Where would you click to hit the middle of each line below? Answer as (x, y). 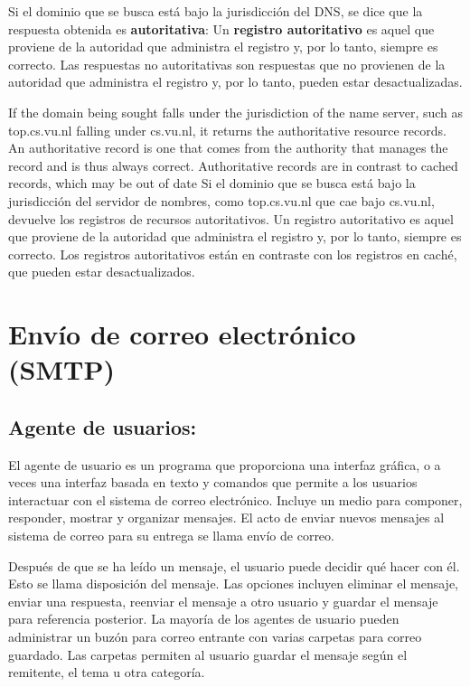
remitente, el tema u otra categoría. (107, 672)
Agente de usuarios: (103, 426)
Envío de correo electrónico (182, 334)
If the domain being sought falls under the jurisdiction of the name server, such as (236, 112)
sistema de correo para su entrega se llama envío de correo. (171, 536)
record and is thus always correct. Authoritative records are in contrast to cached (233, 165)
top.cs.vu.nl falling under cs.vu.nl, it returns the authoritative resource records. (227, 130)
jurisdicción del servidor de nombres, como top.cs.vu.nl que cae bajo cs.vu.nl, (221, 200)
